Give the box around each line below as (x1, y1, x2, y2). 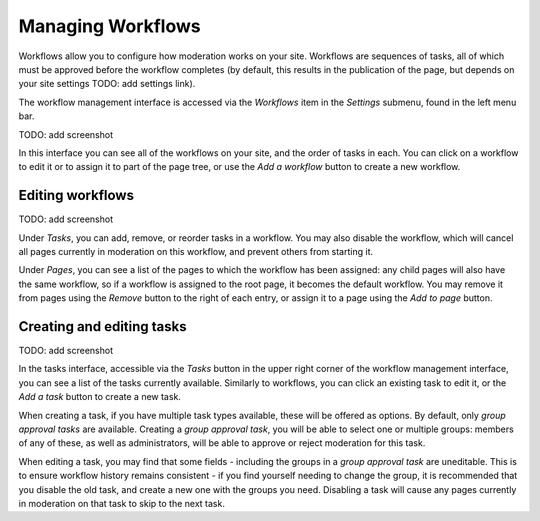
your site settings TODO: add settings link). (18, 78, 196, 90)
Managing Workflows (18, 15, 201, 37)
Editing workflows (18, 187, 135, 204)
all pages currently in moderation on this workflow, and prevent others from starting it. (18, 245, 374, 257)
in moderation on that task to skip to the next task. (18, 497, 225, 509)
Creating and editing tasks (18, 318, 187, 335)
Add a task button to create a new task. (18, 391, 182, 403)
